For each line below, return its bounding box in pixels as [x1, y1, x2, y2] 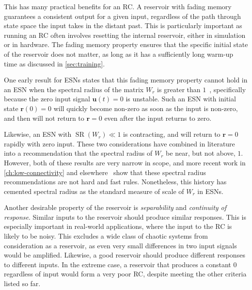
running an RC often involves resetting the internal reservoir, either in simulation [4, 30, 246, 40]
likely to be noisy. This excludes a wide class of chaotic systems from [4, 231, 208, 241]
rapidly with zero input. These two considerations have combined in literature [4, 138, 235, 148]
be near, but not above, [166, 148, 236, 158]
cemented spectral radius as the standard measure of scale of [4, 186, 184, 196]
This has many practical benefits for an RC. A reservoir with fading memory [4, 1, 232, 11]
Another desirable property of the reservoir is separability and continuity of [4, 202, 227, 212]
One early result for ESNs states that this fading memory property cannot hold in [4, 75, 248, 85]
